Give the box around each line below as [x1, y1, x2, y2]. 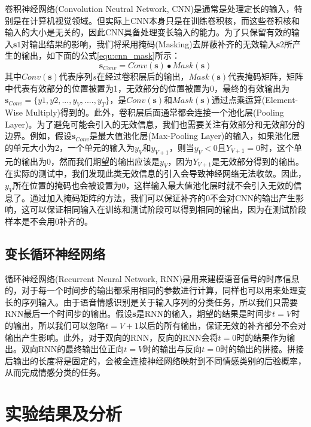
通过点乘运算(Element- [211, 93, 298, 106]
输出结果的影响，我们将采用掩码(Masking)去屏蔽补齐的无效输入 [29, 37, 276, 50]
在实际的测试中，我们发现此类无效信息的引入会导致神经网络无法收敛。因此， [5, 167, 306, 180]
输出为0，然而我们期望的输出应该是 [21, 155, 160, 167]
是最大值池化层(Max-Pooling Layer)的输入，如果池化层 [89, 129, 300, 142]
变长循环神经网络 [5, 244, 105, 262]
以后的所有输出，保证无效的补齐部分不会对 [139, 319, 307, 332]
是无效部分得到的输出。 [211, 155, 304, 167]
